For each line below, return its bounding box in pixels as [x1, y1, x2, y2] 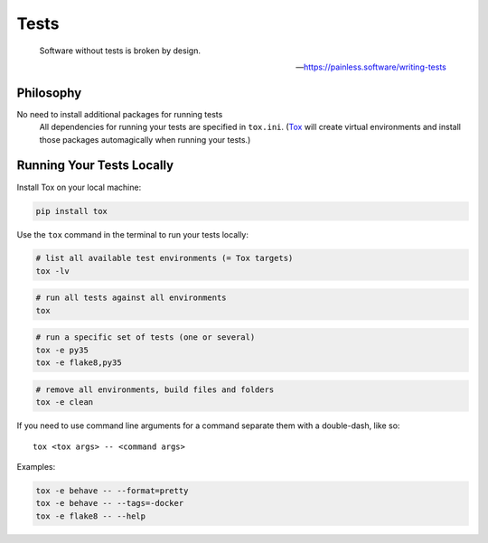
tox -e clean [35, 398, 94, 407]
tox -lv [35, 266, 70, 276]
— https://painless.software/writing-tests [295, 61, 446, 72]
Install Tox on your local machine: [16, 182, 142, 192]
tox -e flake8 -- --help [35, 510, 146, 521]
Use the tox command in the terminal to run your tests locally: [16, 229, 249, 239]
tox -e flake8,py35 [35, 358, 122, 368]
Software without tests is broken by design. [39, 45, 201, 56]
